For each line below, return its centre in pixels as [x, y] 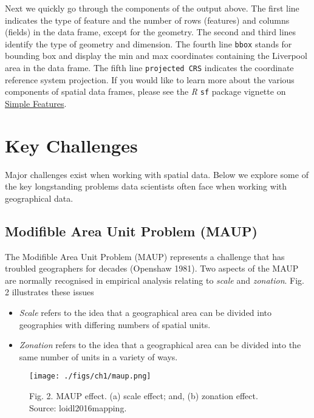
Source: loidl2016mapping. [78, 407]
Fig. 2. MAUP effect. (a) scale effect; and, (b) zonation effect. [144, 396]
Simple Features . [36, 103]
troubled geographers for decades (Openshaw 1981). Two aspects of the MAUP [152, 268]
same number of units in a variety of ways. [98, 356]
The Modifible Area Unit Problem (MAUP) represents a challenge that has [145, 256]
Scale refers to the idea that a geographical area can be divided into [145, 313]
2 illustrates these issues [49, 292]
